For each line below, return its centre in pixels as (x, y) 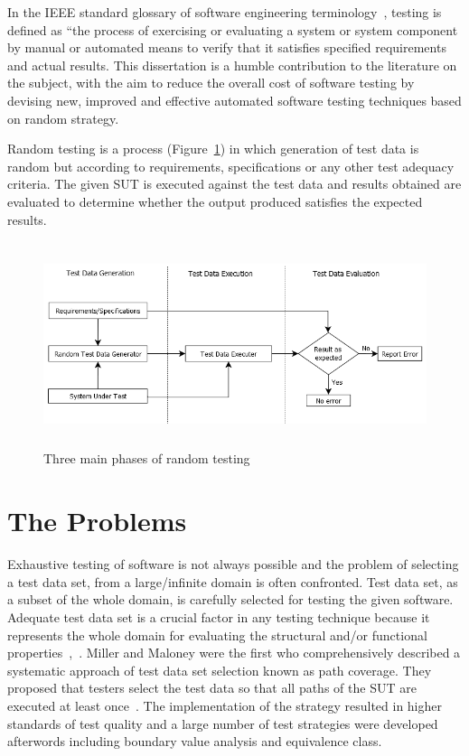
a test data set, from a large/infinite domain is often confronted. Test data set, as (233, 581)
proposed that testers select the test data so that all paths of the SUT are (212, 688)
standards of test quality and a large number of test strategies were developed (223, 723)
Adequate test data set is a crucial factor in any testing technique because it (219, 616)
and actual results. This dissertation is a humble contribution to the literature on (232, 65)
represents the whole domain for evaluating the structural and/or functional (217, 635)
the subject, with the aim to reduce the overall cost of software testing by (211, 83)
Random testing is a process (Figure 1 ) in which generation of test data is (213, 149)
